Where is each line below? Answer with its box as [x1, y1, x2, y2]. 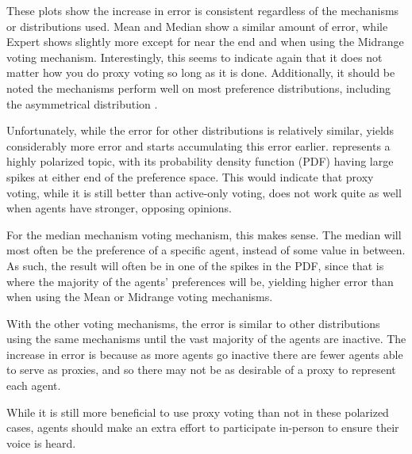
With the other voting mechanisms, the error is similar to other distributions [6, 315, 380, 331]
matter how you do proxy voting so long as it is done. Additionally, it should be [6, 64, 395, 81]
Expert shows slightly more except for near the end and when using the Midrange [6, 33, 404, 50]
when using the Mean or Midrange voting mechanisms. [6, 288, 273, 305]
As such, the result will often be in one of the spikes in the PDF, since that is [6, 257, 384, 273]
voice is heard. [6, 434, 76, 451]
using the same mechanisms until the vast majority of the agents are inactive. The [6, 330, 406, 347]
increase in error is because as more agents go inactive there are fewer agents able [6, 345, 403, 362]
